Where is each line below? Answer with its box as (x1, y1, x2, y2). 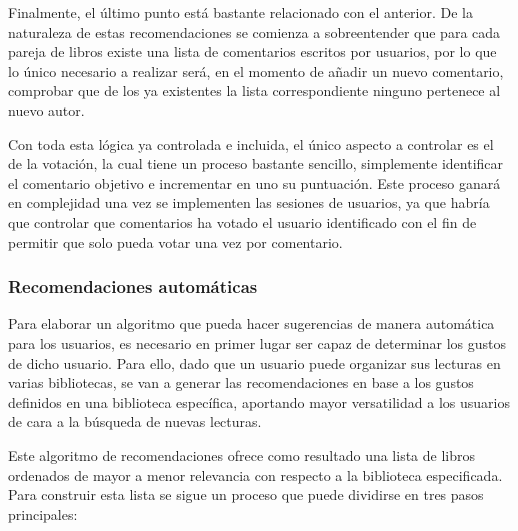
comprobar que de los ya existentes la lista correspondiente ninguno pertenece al (8, 80, 501, 101)
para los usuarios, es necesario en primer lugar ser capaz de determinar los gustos (8, 332, 506, 353)
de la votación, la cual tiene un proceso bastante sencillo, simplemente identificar (8, 153, 504, 174)
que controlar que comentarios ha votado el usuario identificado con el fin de (8, 211, 477, 232)
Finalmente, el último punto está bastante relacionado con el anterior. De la (8, 2, 473, 22)
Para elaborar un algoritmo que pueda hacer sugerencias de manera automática (8, 313, 495, 334)
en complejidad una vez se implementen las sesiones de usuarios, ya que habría (8, 192, 490, 213)
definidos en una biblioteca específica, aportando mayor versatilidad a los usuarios (8, 391, 510, 412)
